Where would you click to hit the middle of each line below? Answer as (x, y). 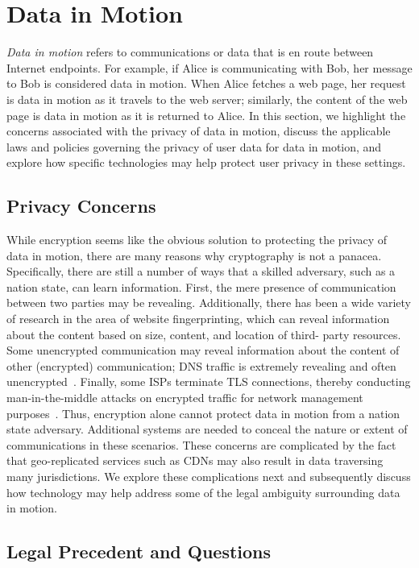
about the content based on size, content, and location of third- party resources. (204, 334)
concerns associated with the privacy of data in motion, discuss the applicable (199, 131)
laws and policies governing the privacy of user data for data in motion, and (194, 146)
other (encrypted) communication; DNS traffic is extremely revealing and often (201, 365)
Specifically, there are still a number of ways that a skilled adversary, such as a (201, 271)
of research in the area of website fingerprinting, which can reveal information (198, 319)
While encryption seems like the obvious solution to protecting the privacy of (197, 240)
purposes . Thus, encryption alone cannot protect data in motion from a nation (203, 413)
